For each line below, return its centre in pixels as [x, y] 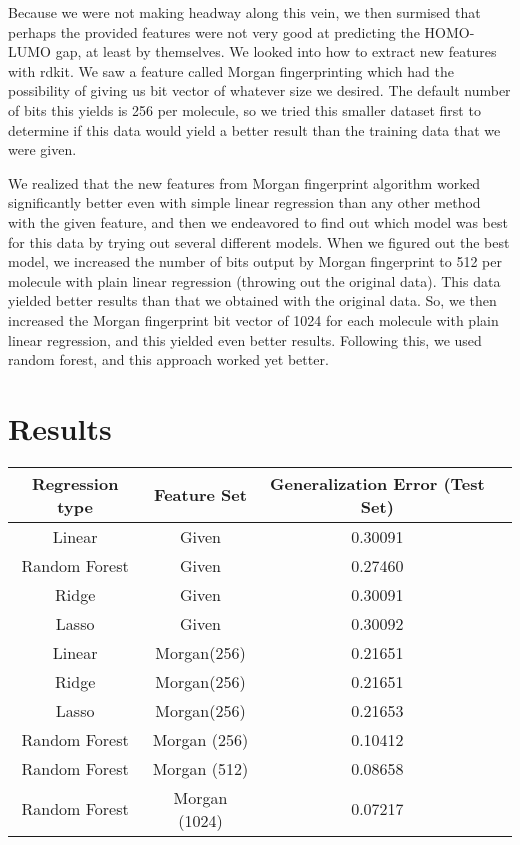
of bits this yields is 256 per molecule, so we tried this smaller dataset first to [244, 109]
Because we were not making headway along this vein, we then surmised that [244, 12]
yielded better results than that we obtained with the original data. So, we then [252, 300]
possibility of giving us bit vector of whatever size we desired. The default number [259, 90]
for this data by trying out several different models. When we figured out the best [259, 241]
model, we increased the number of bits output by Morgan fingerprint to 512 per [255, 261]
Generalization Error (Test [377, 483]
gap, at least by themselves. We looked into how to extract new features [276, 51]
